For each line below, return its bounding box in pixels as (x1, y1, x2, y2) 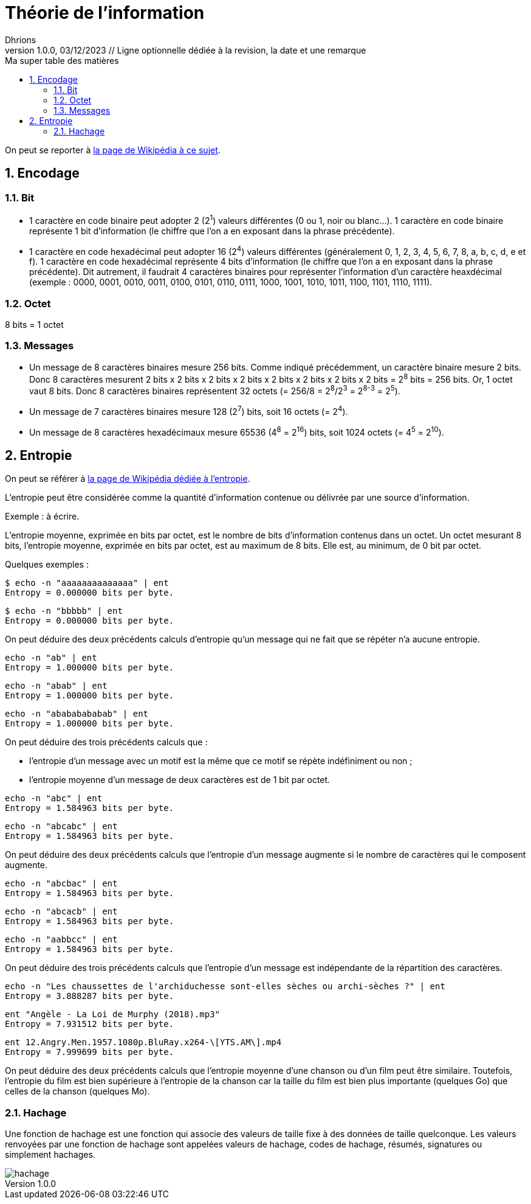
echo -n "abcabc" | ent (5, 821, 118, 832)
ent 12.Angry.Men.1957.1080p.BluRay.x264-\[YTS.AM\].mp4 (5, 1037, 282, 1048)
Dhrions (5, 34, 36, 45)
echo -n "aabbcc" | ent (5, 934, 118, 945)
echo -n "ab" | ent (5, 653, 97, 663)
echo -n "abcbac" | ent (5, 879, 118, 889)
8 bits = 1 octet (5, 319, 64, 330)
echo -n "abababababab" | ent (5, 709, 149, 719)
